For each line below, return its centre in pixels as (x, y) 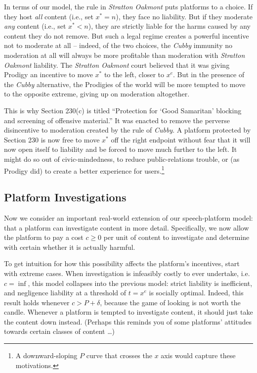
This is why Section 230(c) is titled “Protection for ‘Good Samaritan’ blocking (123, 110)
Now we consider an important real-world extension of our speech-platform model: (128, 217)
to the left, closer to (134, 74)
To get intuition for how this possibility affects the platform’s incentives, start (122, 263)
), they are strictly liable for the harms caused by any (169, 26)
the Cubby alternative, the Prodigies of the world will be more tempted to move (125, 84)
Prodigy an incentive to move (48, 74)
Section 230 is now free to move (52, 139)
